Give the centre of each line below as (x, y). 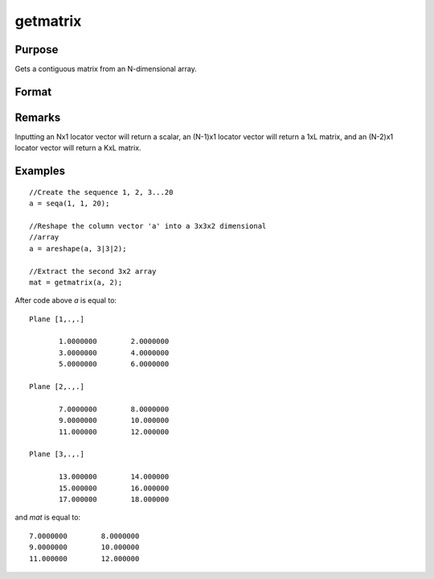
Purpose (37, 50)
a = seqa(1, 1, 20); (70, 204)
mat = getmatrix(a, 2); (76, 282)
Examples (40, 171)
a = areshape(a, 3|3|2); (78, 248)
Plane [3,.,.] (57, 454)
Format (33, 91)
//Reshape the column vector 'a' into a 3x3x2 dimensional (148, 226)
